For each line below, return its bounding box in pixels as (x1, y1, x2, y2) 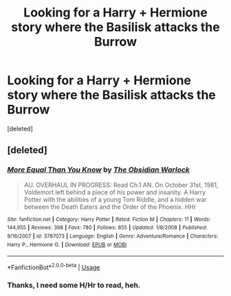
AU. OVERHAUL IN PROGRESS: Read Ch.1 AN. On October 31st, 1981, (23, 181, 219, 189)
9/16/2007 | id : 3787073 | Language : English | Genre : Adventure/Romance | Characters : (7, 232, 219, 240)
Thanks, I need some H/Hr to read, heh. (7, 280, 141, 290)
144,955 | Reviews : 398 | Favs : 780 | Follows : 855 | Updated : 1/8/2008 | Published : (7, 225, 208, 231)
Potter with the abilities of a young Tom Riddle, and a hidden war (23, 195, 208, 203)
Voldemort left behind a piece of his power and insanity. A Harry (23, 187, 206, 196)
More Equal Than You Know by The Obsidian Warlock (7, 165, 190, 174)
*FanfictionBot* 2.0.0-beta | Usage (7, 262, 100, 271)
